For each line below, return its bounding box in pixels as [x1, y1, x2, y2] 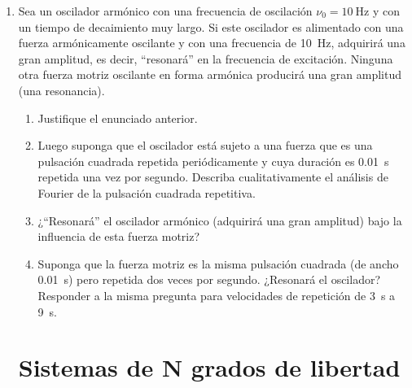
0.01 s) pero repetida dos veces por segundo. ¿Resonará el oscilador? [37, 271, 381, 288]
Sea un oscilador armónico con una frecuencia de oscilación [18, 2, 313, 19]
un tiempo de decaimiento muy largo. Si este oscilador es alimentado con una [18, 18, 404, 35]
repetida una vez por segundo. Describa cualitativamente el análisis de [37, 168, 388, 185]
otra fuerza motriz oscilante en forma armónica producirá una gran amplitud [18, 66, 401, 83]
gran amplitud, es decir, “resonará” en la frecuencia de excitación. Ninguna [18, 50, 393, 67]
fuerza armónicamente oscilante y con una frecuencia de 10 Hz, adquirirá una [18, 34, 405, 51]
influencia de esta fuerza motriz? [37, 228, 200, 245]
